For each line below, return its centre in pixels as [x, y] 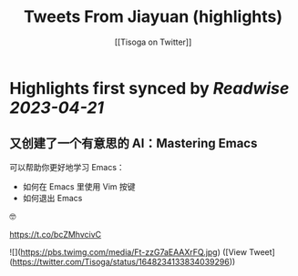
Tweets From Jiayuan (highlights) [153, 17]
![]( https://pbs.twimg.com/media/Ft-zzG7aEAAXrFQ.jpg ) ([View [128, 251]
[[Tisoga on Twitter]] [153, 42]
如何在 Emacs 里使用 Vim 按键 [79, 186]
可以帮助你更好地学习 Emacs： [67, 167]
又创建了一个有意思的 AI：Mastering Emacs [134, 143]
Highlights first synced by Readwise [149, 88]
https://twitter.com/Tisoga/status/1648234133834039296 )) [124, 261]
